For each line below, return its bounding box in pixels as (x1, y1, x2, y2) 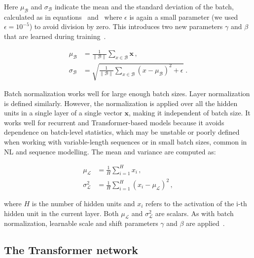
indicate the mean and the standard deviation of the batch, (54, 1, 234, 11)
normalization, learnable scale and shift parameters (4, 218, 158, 228)
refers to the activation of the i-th (145, 198, 247, 209)
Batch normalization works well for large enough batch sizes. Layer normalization (4, 88, 250, 99)
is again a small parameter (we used (129, 11, 238, 22)
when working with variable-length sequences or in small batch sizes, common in (4, 136, 247, 147)
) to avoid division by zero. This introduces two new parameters (29, 21, 223, 32)
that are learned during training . (4, 31, 106, 41)
